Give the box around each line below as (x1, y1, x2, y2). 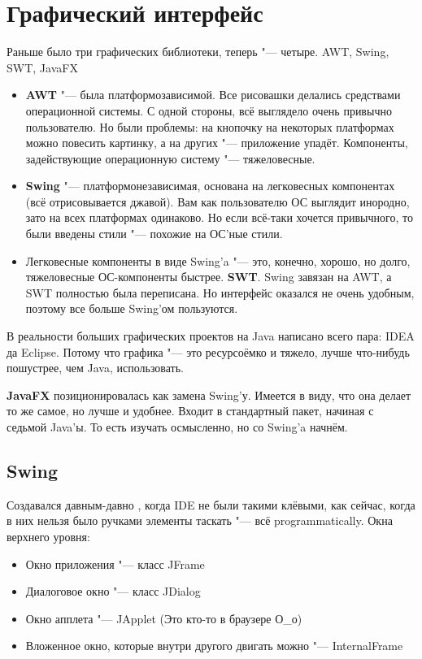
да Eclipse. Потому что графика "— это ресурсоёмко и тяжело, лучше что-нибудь (7, 343, 410, 360)
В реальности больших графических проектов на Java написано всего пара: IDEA (7, 327, 415, 345)
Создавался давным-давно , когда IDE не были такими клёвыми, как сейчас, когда (7, 496, 415, 513)
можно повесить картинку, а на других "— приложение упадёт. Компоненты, (25, 134, 408, 151)
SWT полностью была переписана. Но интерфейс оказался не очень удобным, (25, 284, 415, 301)
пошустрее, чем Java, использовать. (7, 359, 185, 376)
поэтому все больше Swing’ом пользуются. (25, 300, 238, 317)
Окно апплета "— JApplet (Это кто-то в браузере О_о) (25, 609, 302, 626)
